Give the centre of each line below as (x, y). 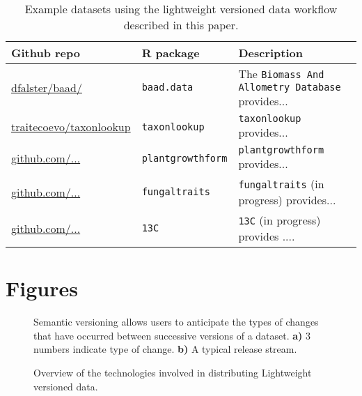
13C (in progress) (280, 220)
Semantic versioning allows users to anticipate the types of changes (176, 322)
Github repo (46, 53)
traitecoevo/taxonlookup (71, 127)
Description (270, 53)
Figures (42, 288)
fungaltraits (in (281, 184)
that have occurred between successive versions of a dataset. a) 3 (172, 335)
